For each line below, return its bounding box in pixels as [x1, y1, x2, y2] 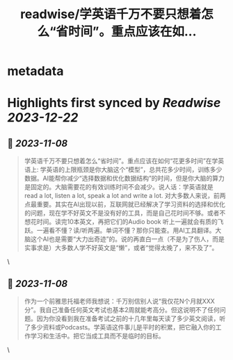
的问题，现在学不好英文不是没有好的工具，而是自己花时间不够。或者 [24, 209, 220, 218]
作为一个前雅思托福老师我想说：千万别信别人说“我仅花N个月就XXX [24, 297, 216, 305]
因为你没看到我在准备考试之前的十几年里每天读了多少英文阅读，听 [36, 314, 226, 322]
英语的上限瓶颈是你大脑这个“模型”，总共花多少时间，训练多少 [46, 165, 223, 174]
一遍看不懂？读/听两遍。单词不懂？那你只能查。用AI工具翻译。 [36, 227, 216, 235]
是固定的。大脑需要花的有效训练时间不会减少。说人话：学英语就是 [24, 183, 214, 191]
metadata [7, 63, 64, 79]
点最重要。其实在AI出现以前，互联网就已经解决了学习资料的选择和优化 [24, 200, 226, 208]
